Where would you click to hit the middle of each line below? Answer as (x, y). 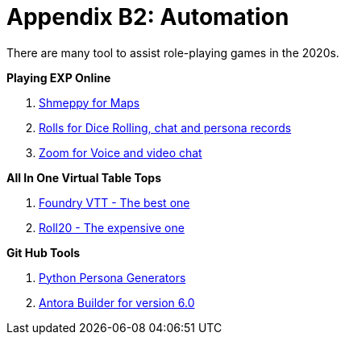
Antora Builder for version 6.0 (117, 302)
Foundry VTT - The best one (114, 202)
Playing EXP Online (59, 77)
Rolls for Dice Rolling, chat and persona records (165, 127)
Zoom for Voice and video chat (121, 152)
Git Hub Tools (44, 252)
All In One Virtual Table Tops (84, 177)
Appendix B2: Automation (148, 17)
